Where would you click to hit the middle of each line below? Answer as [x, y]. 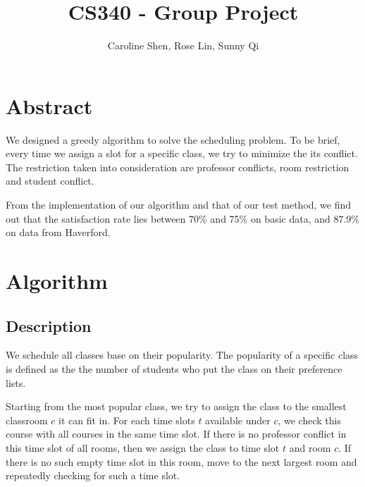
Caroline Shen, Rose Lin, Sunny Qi [183, 45]
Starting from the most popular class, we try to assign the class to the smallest [176, 406]
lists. [16, 382]
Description [49, 325]
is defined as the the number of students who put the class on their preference [174, 368]
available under [238, 420]
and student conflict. [50, 181]
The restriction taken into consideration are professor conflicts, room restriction [178, 167]
